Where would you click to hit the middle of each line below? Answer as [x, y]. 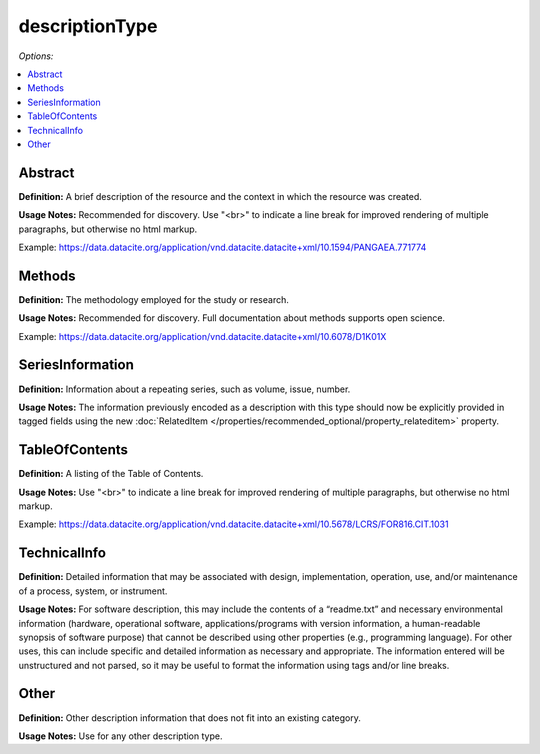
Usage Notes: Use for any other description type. [120, 736]
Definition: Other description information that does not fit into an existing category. [190, 717]
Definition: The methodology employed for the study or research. [154, 299]
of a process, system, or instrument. [93, 591]
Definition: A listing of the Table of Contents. [111, 474]
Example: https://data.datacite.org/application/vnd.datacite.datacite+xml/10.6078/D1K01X [202, 336]
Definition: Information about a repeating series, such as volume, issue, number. [184, 389]
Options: [36, 56]
